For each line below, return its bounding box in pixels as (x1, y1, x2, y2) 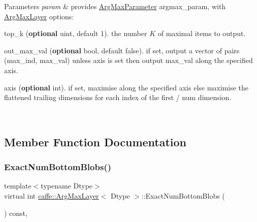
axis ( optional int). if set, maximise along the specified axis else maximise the (4, 82, 249, 92)
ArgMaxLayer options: (4, 11, 74, 21)
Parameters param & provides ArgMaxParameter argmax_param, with (4, 1, 226, 11)
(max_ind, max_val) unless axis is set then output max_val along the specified (4, 55, 253, 66)
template (4, 180, 31, 191)
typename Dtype (41, 180, 93, 191)
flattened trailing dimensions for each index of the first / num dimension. (4, 92, 232, 103)
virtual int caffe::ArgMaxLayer (4, 190, 99, 201)
